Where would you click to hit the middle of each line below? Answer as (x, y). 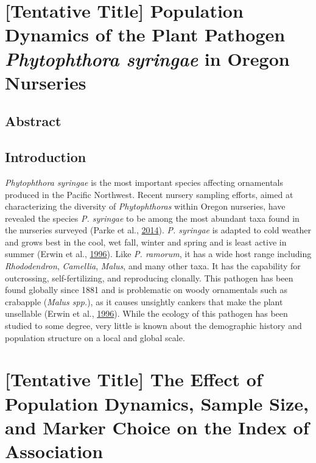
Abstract (33, 121)
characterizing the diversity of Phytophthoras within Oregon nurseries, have (145, 206)
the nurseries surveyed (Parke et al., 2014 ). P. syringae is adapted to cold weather (158, 230)
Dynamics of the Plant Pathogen (145, 34)
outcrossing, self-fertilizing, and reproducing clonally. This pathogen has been (149, 277)
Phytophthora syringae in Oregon (147, 58)
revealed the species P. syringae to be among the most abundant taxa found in (152, 218)
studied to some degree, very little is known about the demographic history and (153, 326)
